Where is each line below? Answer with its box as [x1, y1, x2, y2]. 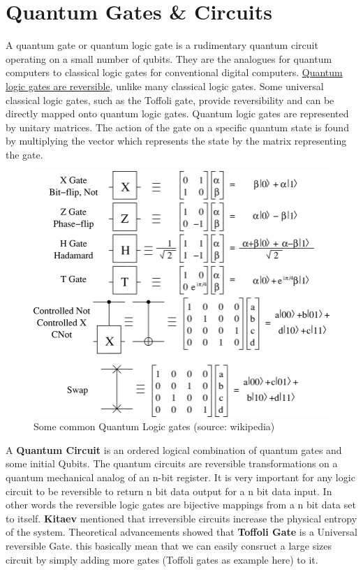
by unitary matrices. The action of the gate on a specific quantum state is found [6, 119, 349, 134]
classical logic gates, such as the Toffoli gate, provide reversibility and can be [6, 92, 334, 107]
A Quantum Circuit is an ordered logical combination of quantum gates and [6, 442, 342, 457]
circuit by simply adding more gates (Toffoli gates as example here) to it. [6, 552, 318, 566]
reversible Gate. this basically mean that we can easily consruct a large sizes [6, 538, 332, 552]
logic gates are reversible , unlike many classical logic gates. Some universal [6, 78, 324, 93]
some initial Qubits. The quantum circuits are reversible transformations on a [6, 456, 338, 471]
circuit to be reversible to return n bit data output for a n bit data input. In [6, 483, 332, 498]
